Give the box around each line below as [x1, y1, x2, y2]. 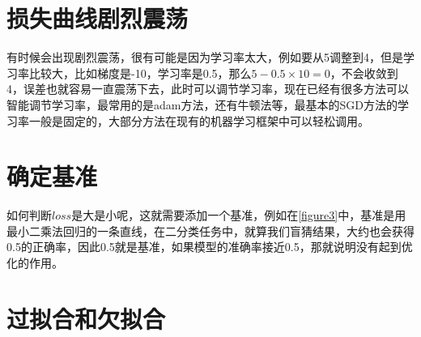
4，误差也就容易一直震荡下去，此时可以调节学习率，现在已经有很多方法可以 [6, 80, 409, 97]
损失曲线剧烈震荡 [6, 2, 189, 35]
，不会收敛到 [330, 64, 398, 81]
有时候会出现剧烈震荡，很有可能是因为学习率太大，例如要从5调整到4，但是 [6, 49, 403, 66]
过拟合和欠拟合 [6, 301, 166, 335]
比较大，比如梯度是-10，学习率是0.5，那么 [28, 64, 252, 81]
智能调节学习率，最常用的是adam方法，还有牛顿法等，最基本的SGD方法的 [6, 96, 398, 113]
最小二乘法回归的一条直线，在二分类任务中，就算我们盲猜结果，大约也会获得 [6, 222, 415, 239]
